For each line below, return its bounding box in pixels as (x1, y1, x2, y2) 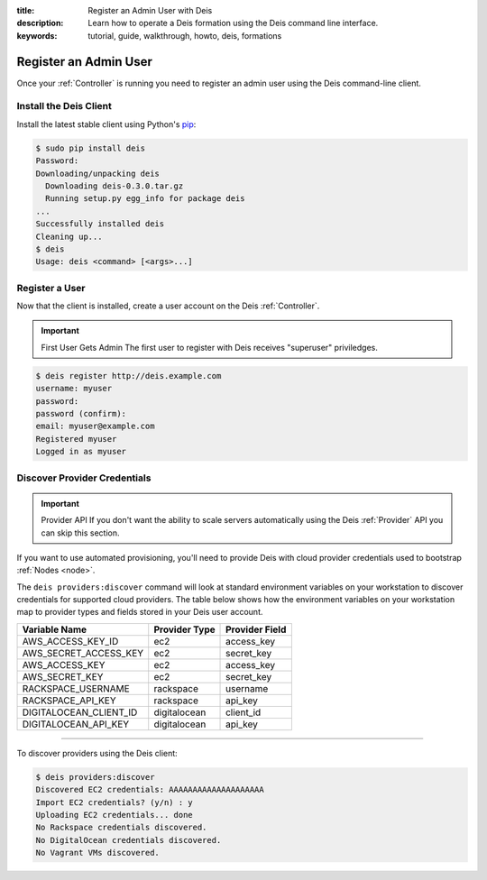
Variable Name (22, 623, 87, 636)
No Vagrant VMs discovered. (35, 848, 160, 858)
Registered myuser (35, 434, 117, 444)
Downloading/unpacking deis (35, 168, 160, 179)
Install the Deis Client (16, 100, 113, 113)
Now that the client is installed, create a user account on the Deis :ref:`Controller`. (16, 300, 320, 311)
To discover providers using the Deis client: (16, 747, 178, 758)
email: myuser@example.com (35, 421, 155, 432)
